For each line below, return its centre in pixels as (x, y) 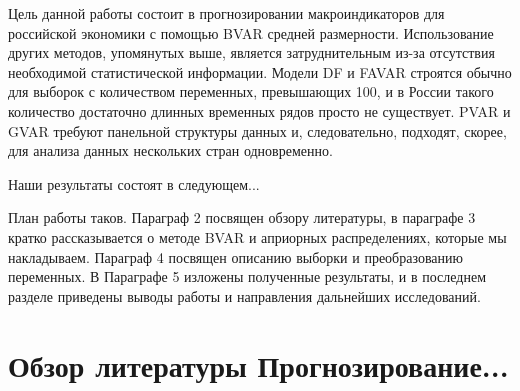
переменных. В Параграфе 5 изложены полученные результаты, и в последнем (247, 276)
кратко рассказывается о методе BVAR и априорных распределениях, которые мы (257, 236)
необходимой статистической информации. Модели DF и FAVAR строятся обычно (260, 71)
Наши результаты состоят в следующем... (134, 183)
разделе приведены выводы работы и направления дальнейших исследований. (244, 295)
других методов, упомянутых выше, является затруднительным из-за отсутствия (251, 52)
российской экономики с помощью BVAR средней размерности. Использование (251, 32)
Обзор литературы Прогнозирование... (258, 364)
